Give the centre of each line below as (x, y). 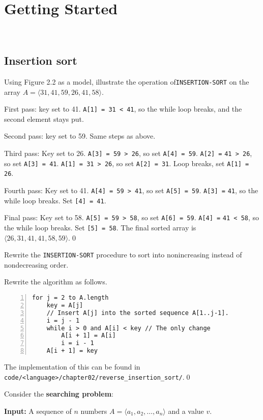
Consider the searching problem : (59, 394)
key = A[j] (65, 305)
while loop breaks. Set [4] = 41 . (55, 200)
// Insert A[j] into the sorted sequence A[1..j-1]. (138, 313)
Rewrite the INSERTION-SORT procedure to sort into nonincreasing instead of (123, 255)
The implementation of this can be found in (72, 367)
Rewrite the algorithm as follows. (56, 282)
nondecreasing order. (36, 264)
